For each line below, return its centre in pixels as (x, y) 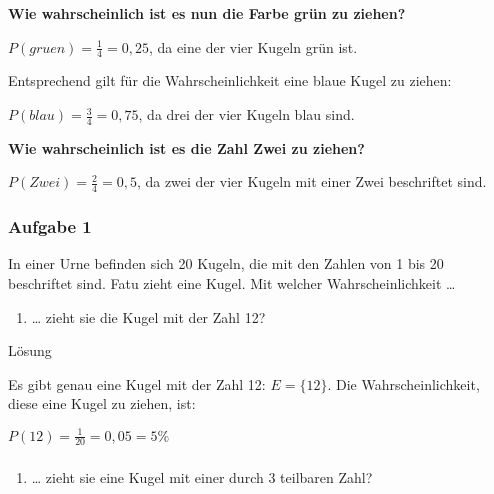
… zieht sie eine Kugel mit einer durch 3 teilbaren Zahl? (202, 477)
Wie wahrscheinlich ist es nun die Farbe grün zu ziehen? (207, 13)
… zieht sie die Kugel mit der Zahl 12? (148, 316)
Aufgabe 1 (50, 226)
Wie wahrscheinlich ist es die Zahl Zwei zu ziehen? (186, 147)
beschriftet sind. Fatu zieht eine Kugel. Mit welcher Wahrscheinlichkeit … (232, 283)
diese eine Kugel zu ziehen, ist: (102, 403)
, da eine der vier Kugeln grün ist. (253, 46)
